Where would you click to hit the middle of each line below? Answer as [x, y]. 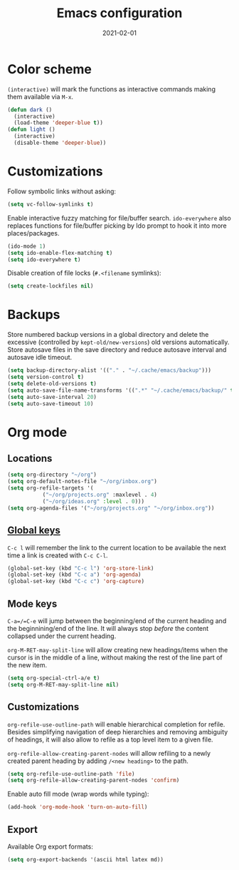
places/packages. [33, 233]
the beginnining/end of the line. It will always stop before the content [108, 628]
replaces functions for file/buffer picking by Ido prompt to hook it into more [117, 226]
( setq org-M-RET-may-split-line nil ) [63, 684]
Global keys [34, 531]
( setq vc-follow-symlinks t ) [51, 204]
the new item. [27, 664]
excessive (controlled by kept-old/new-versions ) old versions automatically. [118, 342]
